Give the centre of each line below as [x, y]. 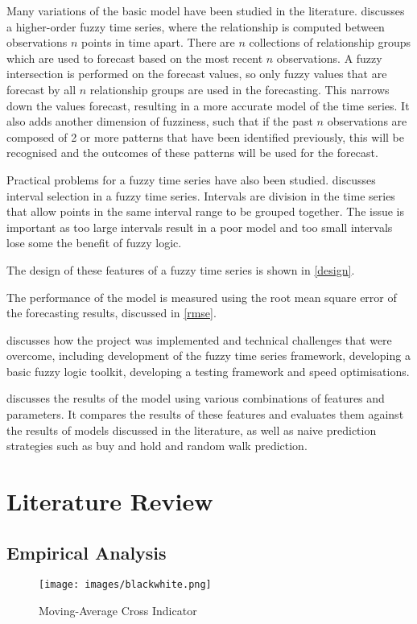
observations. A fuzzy [329, 58]
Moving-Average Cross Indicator [118, 611]
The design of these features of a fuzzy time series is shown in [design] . [181, 269]
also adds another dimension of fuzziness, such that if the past [160, 121]
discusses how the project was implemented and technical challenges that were [199, 339]
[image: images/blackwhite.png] [125, 585]
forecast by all [41, 89]
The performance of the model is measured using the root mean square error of [202, 297]
